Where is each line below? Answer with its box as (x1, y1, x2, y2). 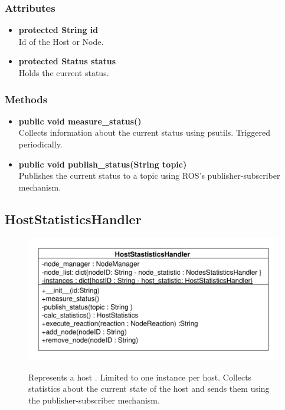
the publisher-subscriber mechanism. (28, 393, 160, 406)
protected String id (18, 24, 99, 36)
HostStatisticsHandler (5, 209, 142, 228)
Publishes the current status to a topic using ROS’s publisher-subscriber (18, 169, 280, 182)
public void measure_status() (18, 114, 142, 127)
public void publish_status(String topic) (18, 158, 187, 170)
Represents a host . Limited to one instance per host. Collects (28, 370, 252, 383)
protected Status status (18, 55, 116, 67)
